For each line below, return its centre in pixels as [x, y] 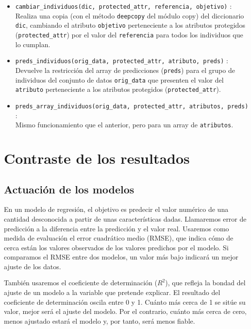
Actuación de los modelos [69, 189]
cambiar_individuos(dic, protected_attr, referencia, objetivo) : [124, 6]
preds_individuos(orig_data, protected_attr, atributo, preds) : [122, 61]
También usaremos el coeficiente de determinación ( [81, 283]
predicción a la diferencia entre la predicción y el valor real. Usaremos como [117, 228]
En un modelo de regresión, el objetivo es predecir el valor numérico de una [116, 209]
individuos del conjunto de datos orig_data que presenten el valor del [119, 79]
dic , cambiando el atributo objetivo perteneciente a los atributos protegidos [130, 25]
